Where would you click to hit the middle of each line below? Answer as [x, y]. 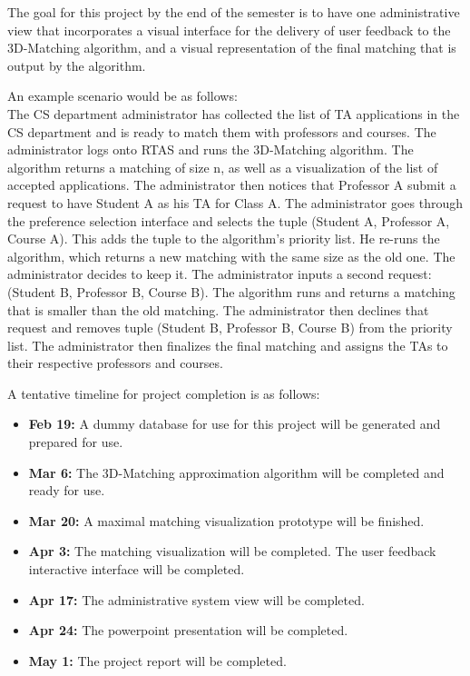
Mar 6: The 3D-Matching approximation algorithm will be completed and [236, 472]
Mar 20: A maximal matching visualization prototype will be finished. [226, 520]
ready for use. [67, 490]
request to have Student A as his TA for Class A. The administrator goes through [235, 202]
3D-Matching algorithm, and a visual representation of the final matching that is [232, 48]
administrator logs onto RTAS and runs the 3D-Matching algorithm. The [211, 149]
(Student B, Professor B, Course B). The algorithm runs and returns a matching [231, 291]
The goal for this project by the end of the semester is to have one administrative [234, 12]
